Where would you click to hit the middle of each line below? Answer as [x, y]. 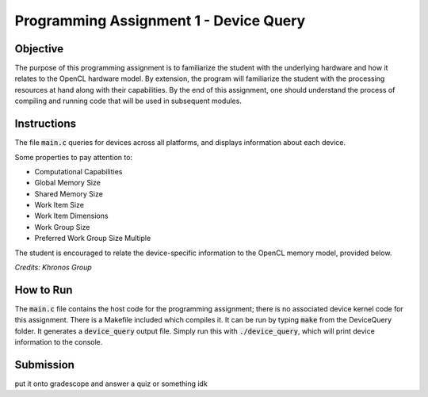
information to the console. [59, 342]
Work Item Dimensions [71, 216]
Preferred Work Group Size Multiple [93, 239]
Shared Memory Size [69, 193]
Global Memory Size [67, 183]
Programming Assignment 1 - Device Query [160, 21]
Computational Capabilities [78, 171]
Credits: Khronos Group [53, 267]
